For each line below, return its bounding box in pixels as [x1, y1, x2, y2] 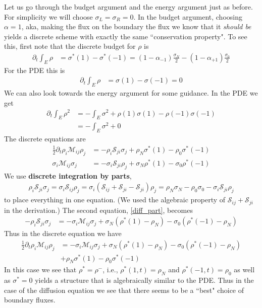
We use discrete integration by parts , [4, 170, 132, 181]
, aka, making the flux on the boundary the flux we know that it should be [21, 21, 251, 32]
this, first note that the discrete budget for [4, 41, 136, 51]
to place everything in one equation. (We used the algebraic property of [4, 194, 226, 205]
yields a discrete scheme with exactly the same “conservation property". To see [4, 31, 247, 41]
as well [234, 264, 255, 275]
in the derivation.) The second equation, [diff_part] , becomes [4, 204, 193, 215]
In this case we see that [4, 264, 77, 275]
